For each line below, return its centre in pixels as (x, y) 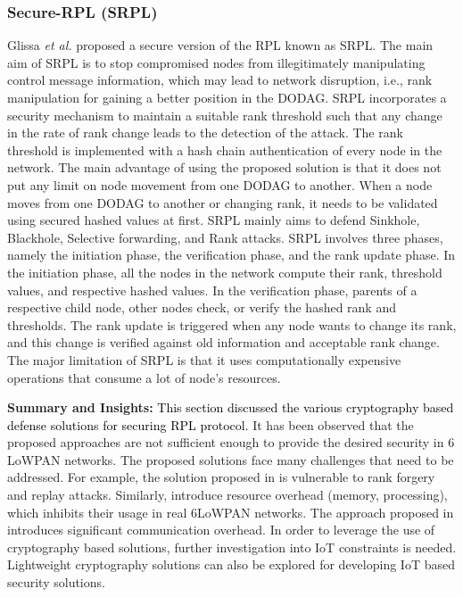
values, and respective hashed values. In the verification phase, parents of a (212, 290)
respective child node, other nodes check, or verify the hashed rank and (202, 307)
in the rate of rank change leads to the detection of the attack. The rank (205, 133)
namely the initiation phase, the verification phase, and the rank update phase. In (231, 255)
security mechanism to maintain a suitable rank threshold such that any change (225, 115)
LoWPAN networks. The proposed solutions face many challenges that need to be (231, 459)
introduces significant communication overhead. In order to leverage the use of (221, 530)
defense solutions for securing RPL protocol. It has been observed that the (211, 424)
